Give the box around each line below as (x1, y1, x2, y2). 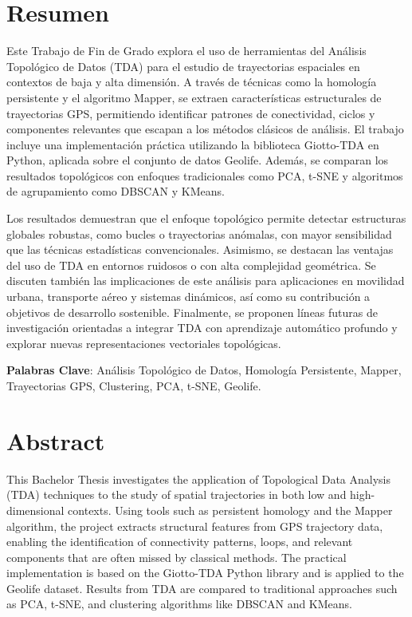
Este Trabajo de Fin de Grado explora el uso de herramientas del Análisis (6, 42, 367, 59)
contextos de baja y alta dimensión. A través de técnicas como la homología (6, 73, 377, 90)
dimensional (6, 501, 65, 518)
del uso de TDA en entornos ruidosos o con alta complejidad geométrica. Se (6, 256, 376, 273)
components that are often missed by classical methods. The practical (6, 548, 347, 565)
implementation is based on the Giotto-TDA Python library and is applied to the (6, 564, 404, 581)
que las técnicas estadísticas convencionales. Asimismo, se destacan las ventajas (6, 241, 394, 258)
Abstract (6, 424, 105, 457)
